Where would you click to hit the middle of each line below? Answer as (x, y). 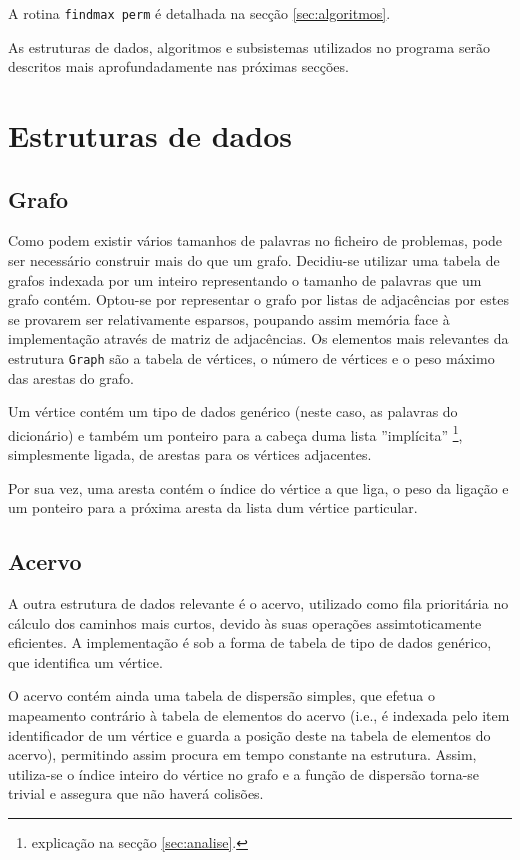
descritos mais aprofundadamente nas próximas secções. (178, 66)
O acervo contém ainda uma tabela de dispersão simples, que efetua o (221, 695)
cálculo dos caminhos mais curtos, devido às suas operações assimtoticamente (245, 622)
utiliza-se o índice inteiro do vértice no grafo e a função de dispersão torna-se (244, 773)
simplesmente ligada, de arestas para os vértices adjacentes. (190, 454)
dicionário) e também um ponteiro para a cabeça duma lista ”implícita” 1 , (235, 433)
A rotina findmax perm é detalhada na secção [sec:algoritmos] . (199, 13)
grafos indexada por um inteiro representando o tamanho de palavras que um (245, 279)
